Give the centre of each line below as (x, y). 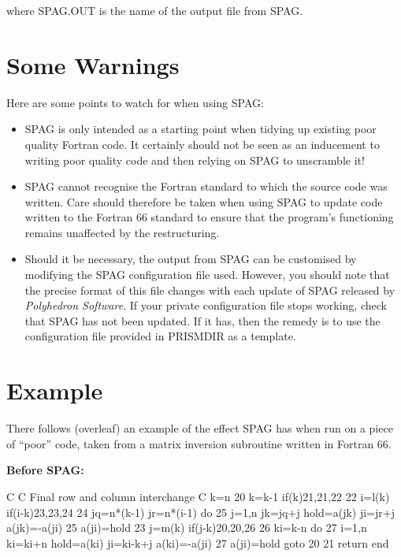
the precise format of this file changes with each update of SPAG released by (210, 290)
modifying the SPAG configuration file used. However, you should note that (207, 275)
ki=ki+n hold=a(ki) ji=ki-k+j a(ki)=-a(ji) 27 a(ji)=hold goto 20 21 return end (198, 542)
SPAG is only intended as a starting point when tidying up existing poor (200, 129)
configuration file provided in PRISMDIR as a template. (160, 336)
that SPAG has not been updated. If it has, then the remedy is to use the (202, 320)
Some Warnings (93, 64)
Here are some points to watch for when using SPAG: (135, 102)
